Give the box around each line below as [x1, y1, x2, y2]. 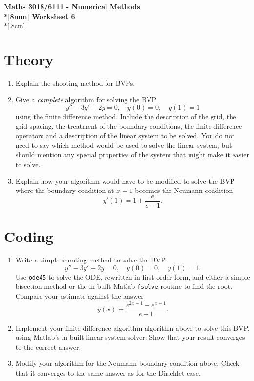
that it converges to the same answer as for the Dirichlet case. [15, 368, 201, 378]
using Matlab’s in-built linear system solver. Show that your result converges [15, 332, 245, 342]
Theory [4, 49, 54, 69]
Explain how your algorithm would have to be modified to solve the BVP [15, 175, 235, 186]
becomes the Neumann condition [135, 185, 233, 195]
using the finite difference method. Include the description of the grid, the [15, 111, 236, 121]
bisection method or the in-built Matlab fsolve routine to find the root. [15, 281, 233, 291]
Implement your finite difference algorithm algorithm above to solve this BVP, [15, 322, 250, 333]
